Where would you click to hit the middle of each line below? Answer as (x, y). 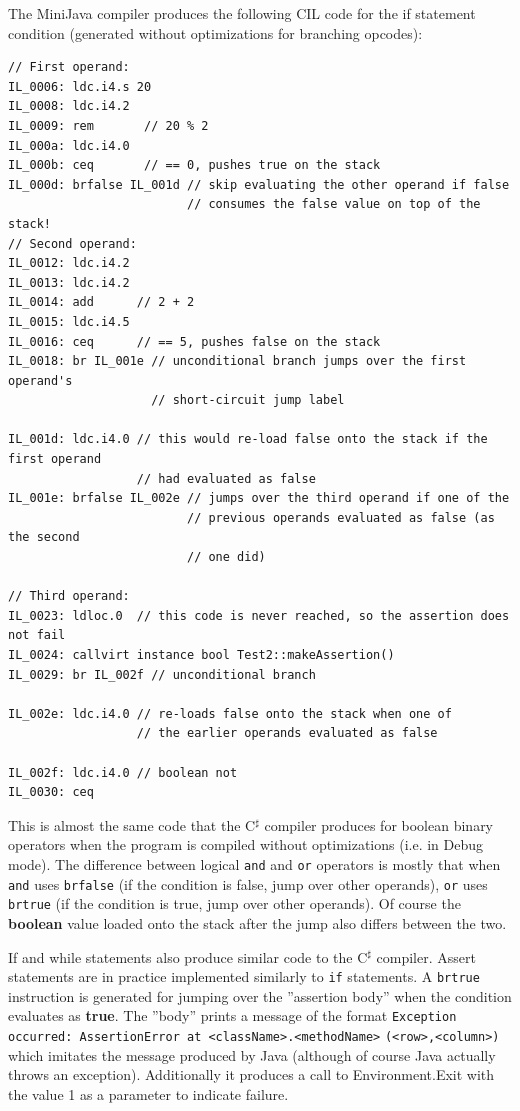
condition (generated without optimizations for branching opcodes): (215, 32)
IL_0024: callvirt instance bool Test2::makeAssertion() (201, 655)
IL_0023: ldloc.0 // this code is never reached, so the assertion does (259, 615)
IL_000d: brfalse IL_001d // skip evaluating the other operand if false (259, 184)
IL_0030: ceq (51, 792)
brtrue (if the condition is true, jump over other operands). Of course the (234, 903)
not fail (37, 635)
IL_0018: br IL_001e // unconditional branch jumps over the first (237, 361)
